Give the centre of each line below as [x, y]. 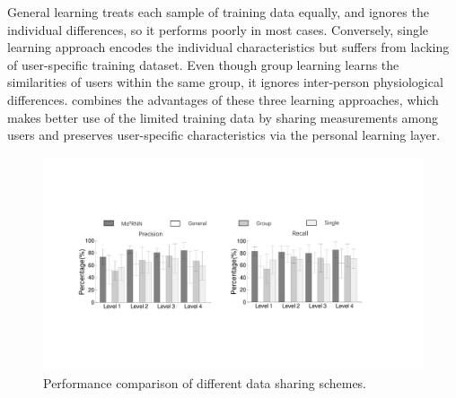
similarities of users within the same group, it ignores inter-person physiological [225, 82]
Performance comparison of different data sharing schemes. [205, 382]
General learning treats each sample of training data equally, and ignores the [218, 12]
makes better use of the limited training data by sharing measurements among [223, 117]
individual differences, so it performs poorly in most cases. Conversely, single [218, 29]
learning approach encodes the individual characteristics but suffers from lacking [228, 47]
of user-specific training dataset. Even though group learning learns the [203, 64]
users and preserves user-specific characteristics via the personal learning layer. [224, 135]
